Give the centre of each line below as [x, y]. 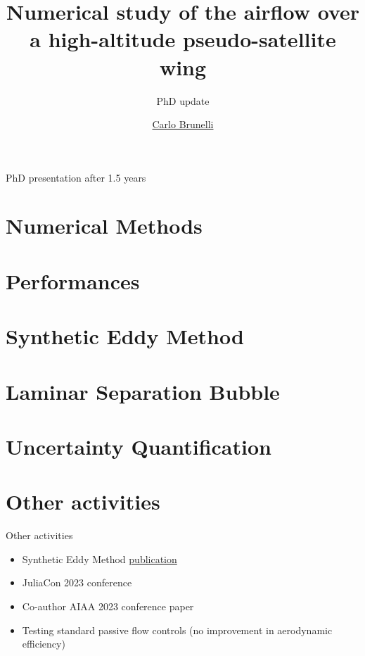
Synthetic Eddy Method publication [100, 559]
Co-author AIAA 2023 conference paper [108, 606]
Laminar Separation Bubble [143, 391]
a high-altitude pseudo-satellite [183, 39]
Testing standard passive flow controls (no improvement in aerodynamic [177, 630]
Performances [73, 280]
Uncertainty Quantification [139, 446]
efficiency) [44, 644]
